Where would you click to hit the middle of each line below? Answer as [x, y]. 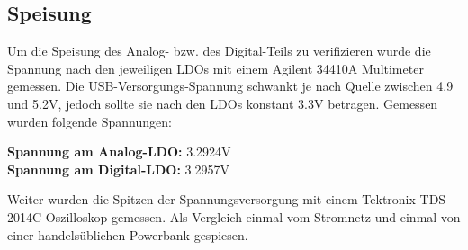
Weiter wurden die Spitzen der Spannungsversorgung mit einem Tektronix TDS [227, 199]
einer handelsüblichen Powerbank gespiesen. [128, 234]
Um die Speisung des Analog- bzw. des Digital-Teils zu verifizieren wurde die [219, 51]
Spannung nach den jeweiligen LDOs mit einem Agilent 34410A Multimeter [216, 68]
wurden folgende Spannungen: [90, 121]
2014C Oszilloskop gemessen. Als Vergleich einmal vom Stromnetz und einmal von [234, 216]
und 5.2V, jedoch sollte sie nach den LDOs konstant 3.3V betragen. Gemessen [223, 103]
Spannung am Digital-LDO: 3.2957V [118, 169]
